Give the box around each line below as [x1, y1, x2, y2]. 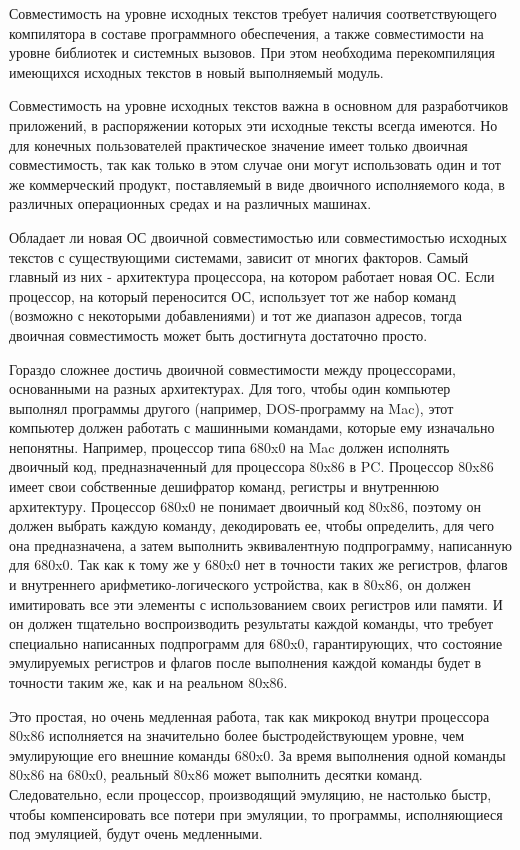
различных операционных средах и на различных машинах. [9, 193, 372, 214]
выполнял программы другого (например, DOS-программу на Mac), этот [9, 397, 454, 418]
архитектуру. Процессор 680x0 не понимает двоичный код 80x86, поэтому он [9, 495, 482, 516]
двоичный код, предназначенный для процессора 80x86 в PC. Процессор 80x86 [9, 456, 494, 477]
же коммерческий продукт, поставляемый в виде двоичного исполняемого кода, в [9, 173, 505, 194]
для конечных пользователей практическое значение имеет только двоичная [9, 134, 468, 155]
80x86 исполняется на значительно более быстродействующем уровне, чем [9, 725, 465, 746]
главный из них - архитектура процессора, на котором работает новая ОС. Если [9, 266, 495, 287]
